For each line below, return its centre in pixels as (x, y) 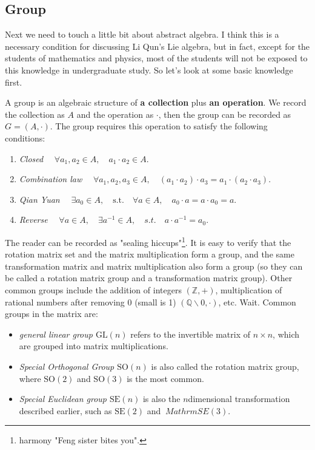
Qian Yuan (39, 199)
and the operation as (115, 114)
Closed (31, 158)
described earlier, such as (65, 410)
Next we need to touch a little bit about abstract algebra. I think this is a (142, 34)
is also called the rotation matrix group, (225, 366)
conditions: (25, 138)
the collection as (35, 114)
